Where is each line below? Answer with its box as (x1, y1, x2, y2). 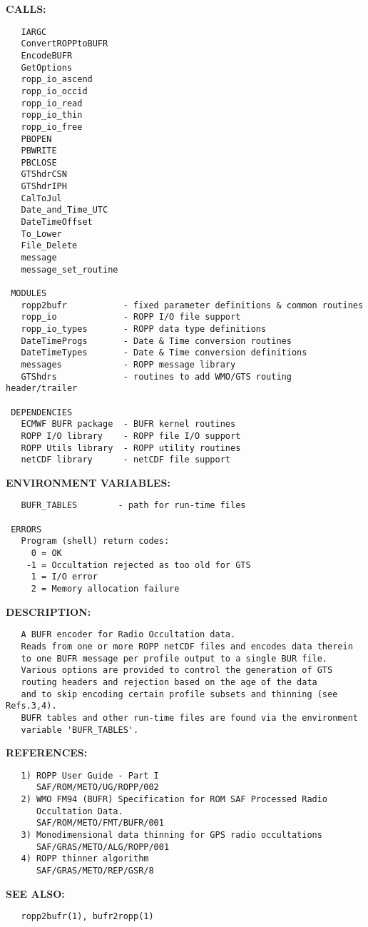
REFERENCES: (6, 745, 88, 760)
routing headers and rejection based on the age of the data (21, 677, 317, 687)
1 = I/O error (31, 572, 98, 582)
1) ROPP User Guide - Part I (21, 770, 159, 781)
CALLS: (6, 1, 46, 16)
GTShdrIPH (21, 181, 67, 192)
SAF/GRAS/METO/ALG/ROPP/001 (36, 841, 170, 852)
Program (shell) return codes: (21, 536, 170, 547)
